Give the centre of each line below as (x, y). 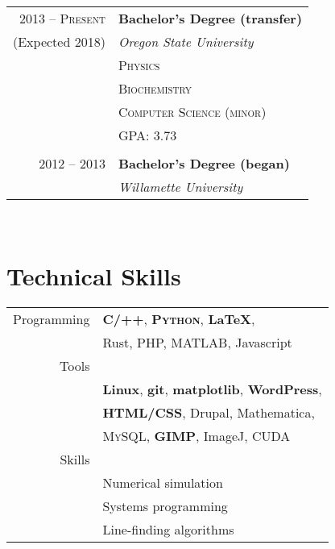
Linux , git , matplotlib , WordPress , (212, 389)
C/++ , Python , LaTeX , (179, 318)
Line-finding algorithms (168, 529)
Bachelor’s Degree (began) (204, 163)
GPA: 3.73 (147, 135)
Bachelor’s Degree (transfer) (210, 18)
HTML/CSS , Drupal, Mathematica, (209, 412)
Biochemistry (155, 88)
